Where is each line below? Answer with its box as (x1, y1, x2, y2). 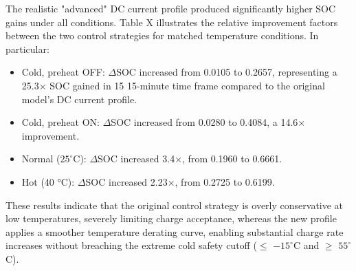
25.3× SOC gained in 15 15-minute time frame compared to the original (21, 78, 325, 92)
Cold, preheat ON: (21, 115, 100, 129)
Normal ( (21, 151, 60, 166)
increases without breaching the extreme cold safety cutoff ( (5, 238, 257, 252)
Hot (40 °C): (21, 174, 75, 188)
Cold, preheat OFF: (21, 65, 105, 79)
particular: (5, 41, 49, 56)
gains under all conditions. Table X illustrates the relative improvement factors (5, 14, 338, 29)
